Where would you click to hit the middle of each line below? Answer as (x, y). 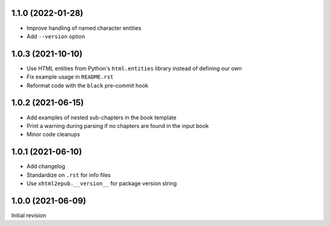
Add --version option (56, 36)
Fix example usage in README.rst (70, 77)
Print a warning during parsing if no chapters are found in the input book (118, 125)
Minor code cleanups (53, 135)
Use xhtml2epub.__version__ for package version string (102, 183)
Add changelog (46, 166)
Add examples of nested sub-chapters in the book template (101, 117)
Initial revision (29, 215)
